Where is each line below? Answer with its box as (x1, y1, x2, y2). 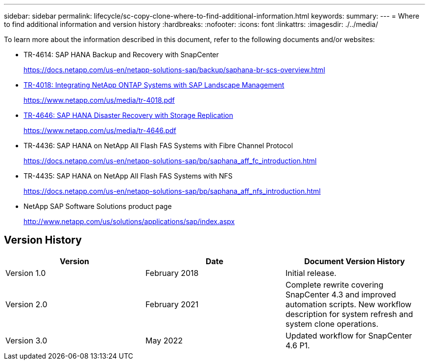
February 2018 (145, 268, 199, 278)
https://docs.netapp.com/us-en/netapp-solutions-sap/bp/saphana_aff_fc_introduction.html (24, 157, 317, 165)
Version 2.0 (5, 299, 48, 309)
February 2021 (145, 299, 199, 309)
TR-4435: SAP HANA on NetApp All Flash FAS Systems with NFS (24, 172, 233, 180)
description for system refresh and (285, 309, 413, 319)
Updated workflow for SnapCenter (285, 330, 412, 341)
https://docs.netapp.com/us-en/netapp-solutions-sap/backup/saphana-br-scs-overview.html (24, 66, 325, 74)
